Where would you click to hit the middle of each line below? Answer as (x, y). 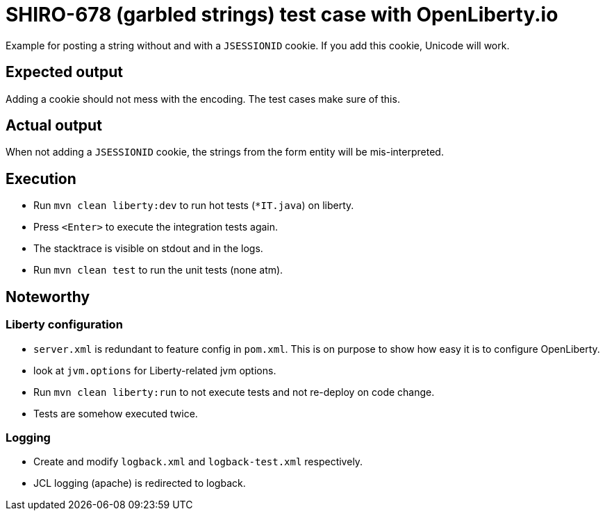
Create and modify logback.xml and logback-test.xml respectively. (198, 462)
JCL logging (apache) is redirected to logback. (140, 483)
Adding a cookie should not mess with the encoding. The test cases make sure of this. (203, 99)
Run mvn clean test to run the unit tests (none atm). (158, 270)
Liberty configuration (64, 325)
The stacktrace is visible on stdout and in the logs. (148, 249)
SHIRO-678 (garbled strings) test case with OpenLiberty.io (282, 15)
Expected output (64, 72)
